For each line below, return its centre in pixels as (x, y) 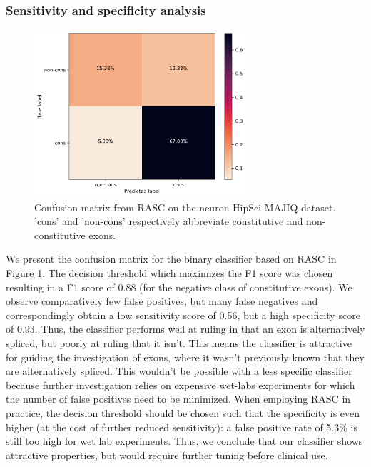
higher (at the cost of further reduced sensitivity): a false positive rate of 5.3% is (182, 427)
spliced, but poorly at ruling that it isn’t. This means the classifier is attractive (179, 342)
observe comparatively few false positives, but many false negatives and (162, 301)
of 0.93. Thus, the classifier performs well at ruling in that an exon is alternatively (185, 329)
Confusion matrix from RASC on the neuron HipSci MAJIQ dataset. (185, 207)
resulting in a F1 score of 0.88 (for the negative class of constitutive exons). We (179, 287)
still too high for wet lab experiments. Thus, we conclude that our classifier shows (184, 441)
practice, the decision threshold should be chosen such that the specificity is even (183, 412)
